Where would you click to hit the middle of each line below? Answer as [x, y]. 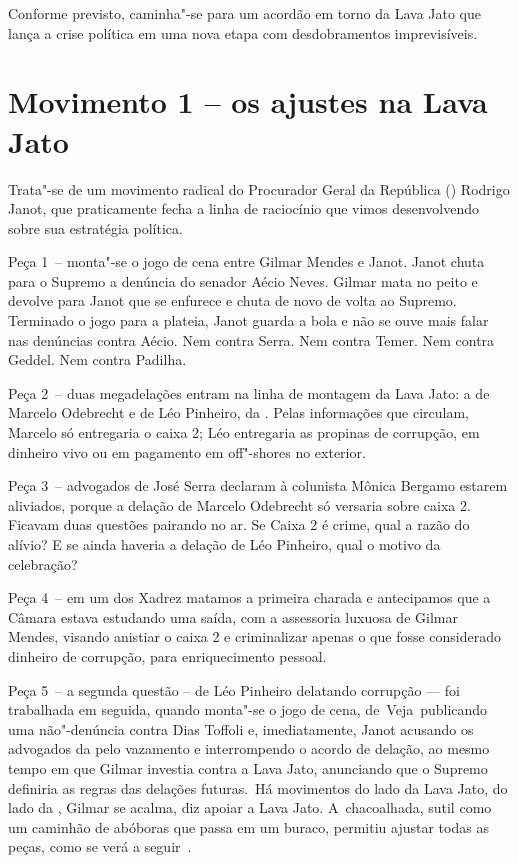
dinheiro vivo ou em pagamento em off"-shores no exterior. [187, 451]
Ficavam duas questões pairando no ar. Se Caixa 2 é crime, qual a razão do [239, 524]
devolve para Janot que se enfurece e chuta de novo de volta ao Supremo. [232, 300]
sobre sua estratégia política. [95, 227]
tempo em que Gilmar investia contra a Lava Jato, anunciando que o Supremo [248, 767]
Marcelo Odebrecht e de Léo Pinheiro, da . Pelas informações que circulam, [238, 412]
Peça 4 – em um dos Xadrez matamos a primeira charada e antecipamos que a [249, 597]
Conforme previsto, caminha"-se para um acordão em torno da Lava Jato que [245, 13]
